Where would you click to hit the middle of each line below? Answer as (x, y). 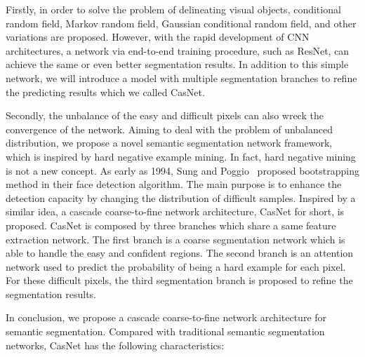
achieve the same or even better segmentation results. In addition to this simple (177, 64)
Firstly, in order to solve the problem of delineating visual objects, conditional (173, 9)
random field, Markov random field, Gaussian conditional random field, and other (181, 23)
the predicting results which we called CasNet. (105, 92)
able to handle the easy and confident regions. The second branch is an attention (180, 253)
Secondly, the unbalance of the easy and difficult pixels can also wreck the (165, 115)
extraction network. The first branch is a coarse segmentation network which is (175, 239)
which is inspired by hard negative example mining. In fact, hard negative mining (181, 156)
